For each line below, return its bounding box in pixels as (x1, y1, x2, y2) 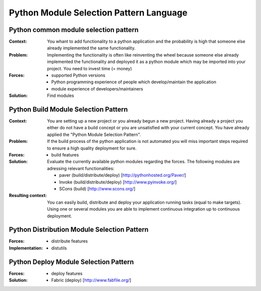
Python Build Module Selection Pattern (9, 106, 128, 113)
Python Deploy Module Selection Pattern (9, 258, 134, 266)
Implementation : (9, 245, 43, 251)
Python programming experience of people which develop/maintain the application (51, 79, 217, 85)
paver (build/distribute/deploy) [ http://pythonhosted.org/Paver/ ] (59, 172, 186, 178)
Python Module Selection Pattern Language (9, 7, 188, 18)
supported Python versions (51, 73, 106, 78)
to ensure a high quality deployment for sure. (47, 145, 137, 151)
